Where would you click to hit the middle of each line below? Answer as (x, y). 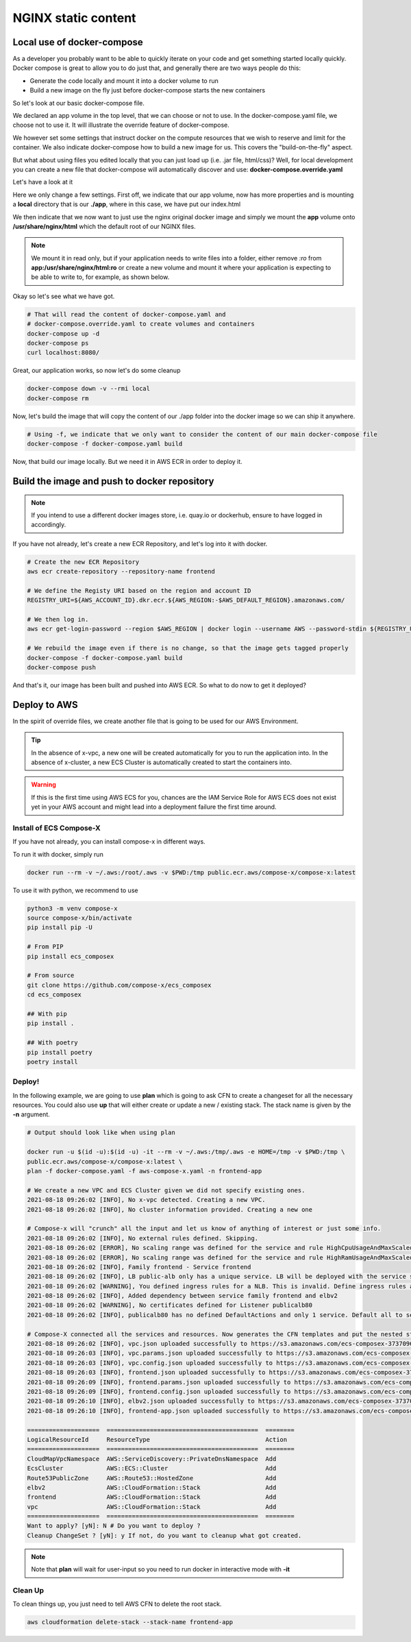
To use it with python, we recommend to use (75, 890)
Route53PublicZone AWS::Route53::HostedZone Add (152, 1478)
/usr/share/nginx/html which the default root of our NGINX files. (104, 226)
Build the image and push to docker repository (113, 481)
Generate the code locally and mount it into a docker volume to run (124, 81)
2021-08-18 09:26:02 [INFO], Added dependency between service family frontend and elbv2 (183, 1296)
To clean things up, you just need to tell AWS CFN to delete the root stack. (117, 1604)
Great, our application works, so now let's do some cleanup (97, 371)
